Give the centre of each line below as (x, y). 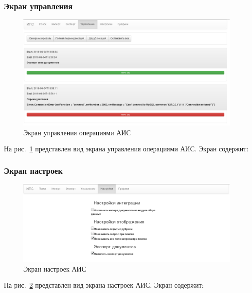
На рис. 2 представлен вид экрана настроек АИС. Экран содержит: (104, 285)
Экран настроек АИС (55, 268)
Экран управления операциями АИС (77, 132)
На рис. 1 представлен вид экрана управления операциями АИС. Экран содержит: (126, 149)
